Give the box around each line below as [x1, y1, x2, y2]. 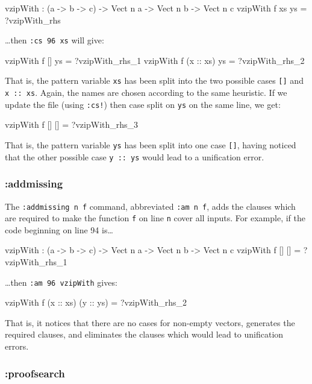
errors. [5, 340, 29, 353]
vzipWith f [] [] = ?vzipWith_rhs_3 [5, 118, 139, 131]
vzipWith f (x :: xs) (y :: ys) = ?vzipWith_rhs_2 [5, 296, 187, 309]
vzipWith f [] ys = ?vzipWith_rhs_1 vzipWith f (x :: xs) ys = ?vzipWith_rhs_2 [5, 54, 305, 66]
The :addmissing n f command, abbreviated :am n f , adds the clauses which [5, 200, 296, 212]
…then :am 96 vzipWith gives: [5, 275, 117, 288]
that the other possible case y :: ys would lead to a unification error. [5, 150, 264, 163]
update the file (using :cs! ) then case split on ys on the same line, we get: [5, 98, 281, 110]
